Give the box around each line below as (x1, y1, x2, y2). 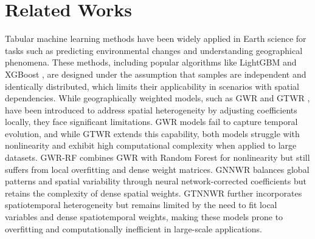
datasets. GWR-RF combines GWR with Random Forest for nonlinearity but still (5, 151, 310, 164)
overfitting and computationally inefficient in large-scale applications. (5, 222, 262, 235)
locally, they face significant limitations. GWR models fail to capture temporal (5, 115, 298, 128)
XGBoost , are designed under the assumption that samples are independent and (5, 67, 306, 80)
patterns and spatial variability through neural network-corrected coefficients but (5, 175, 306, 187)
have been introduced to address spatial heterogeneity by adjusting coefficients (5, 103, 297, 116)
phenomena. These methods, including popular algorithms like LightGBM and (5, 56, 297, 69)
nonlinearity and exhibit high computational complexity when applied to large (5, 139, 297, 152)
